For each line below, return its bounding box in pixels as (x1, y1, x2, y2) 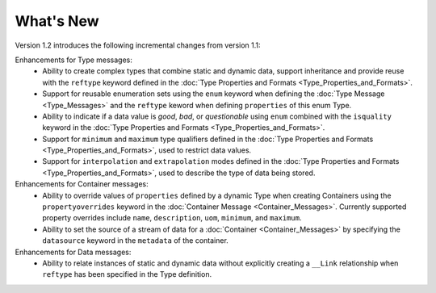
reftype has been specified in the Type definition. (42, 270, 212, 279)
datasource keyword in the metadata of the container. (42, 236, 229, 245)
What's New (15, 12, 100, 30)
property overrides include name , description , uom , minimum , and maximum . (42, 213, 302, 223)
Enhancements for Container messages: (15, 179, 149, 189)
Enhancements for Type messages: (15, 55, 133, 65)
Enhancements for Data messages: (15, 247, 132, 257)
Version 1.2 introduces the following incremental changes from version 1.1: (15, 40, 262, 50)
